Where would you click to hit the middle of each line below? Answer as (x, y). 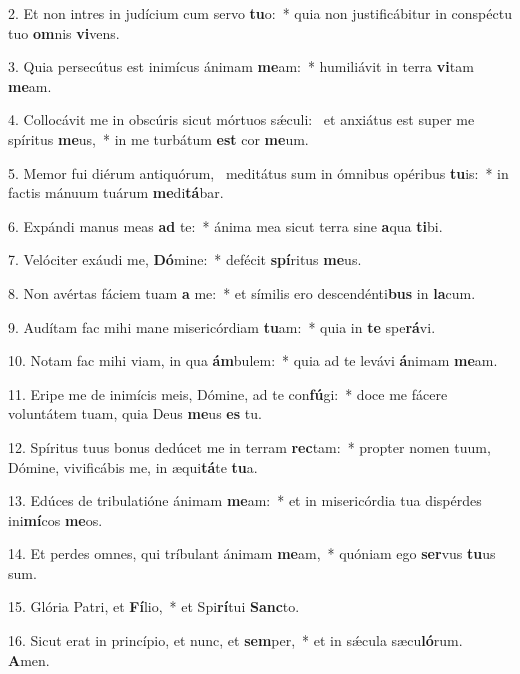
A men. (29, 659)
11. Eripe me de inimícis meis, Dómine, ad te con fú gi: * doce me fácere (228, 393)
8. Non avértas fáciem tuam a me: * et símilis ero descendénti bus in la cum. (242, 292)
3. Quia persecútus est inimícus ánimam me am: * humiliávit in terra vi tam (241, 66)
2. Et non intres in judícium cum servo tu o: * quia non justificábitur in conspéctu (260, 13)
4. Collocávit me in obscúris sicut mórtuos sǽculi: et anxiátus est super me (241, 119)
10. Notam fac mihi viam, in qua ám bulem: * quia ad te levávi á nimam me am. (253, 360)
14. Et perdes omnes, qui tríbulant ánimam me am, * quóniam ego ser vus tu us (252, 553)
